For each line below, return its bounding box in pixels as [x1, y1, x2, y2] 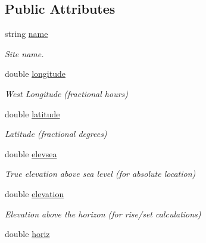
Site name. [5, 47, 44, 60]
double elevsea [5, 147, 57, 160]
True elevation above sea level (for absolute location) [5, 167, 196, 180]
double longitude [5, 67, 65, 80]
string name [5, 27, 48, 40]
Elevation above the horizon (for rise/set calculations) [5, 207, 201, 220]
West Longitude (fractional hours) [5, 87, 129, 99]
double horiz [5, 228, 50, 240]
